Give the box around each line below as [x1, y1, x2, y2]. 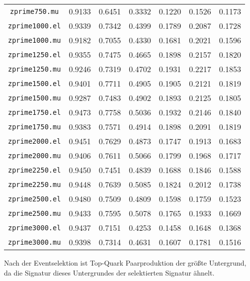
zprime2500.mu [8, 209, 61, 217]
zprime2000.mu [8, 151, 61, 160]
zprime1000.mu [8, 36, 61, 44]
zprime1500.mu [8, 94, 61, 102]
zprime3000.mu [8, 238, 61, 246]
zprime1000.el [8, 21, 61, 30]
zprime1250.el [8, 50, 61, 59]
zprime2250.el [8, 166, 61, 174]
